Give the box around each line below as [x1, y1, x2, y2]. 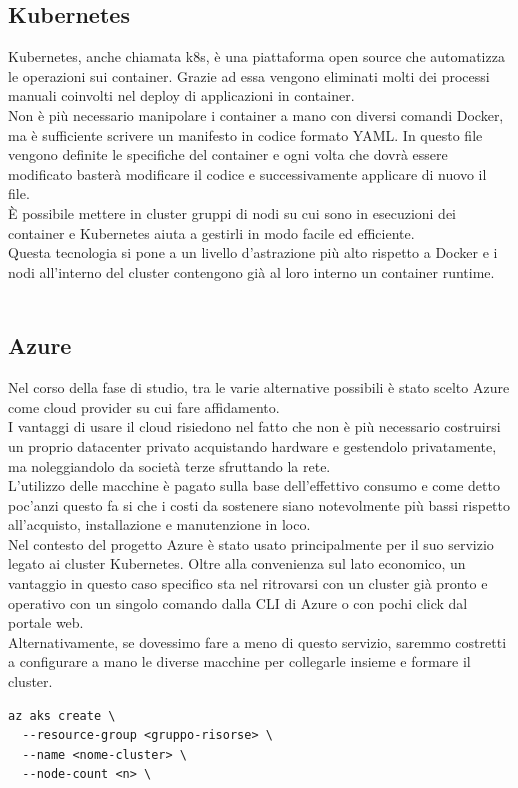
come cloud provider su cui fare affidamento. [8, 396, 280, 417]
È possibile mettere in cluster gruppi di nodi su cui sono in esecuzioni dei [8, 202, 456, 223]
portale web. [8, 612, 84, 633]
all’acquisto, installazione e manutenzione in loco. [8, 514, 311, 535]
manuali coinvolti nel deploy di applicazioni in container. [8, 85, 355, 106]
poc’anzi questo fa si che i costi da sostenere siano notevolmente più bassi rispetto [8, 494, 510, 515]
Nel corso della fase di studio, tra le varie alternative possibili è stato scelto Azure [8, 377, 510, 398]
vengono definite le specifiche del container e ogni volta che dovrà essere [8, 144, 448, 165]
